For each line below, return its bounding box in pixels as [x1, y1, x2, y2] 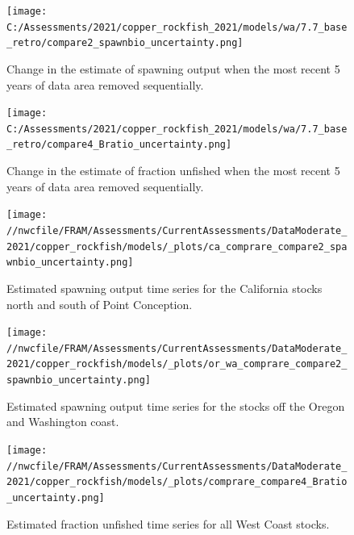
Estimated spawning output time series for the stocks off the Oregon [6, 397, 345, 414]
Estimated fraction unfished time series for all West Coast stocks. [6, 515, 330, 532]
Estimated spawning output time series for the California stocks [6, 279, 323, 296]
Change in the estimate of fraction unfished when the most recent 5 [6, 162, 340, 179]
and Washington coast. [6, 413, 119, 430]
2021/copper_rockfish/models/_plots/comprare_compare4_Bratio [6, 476, 348, 488]
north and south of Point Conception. [6, 295, 193, 312]
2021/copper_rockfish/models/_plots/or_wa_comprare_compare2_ [6, 358, 348, 370]
